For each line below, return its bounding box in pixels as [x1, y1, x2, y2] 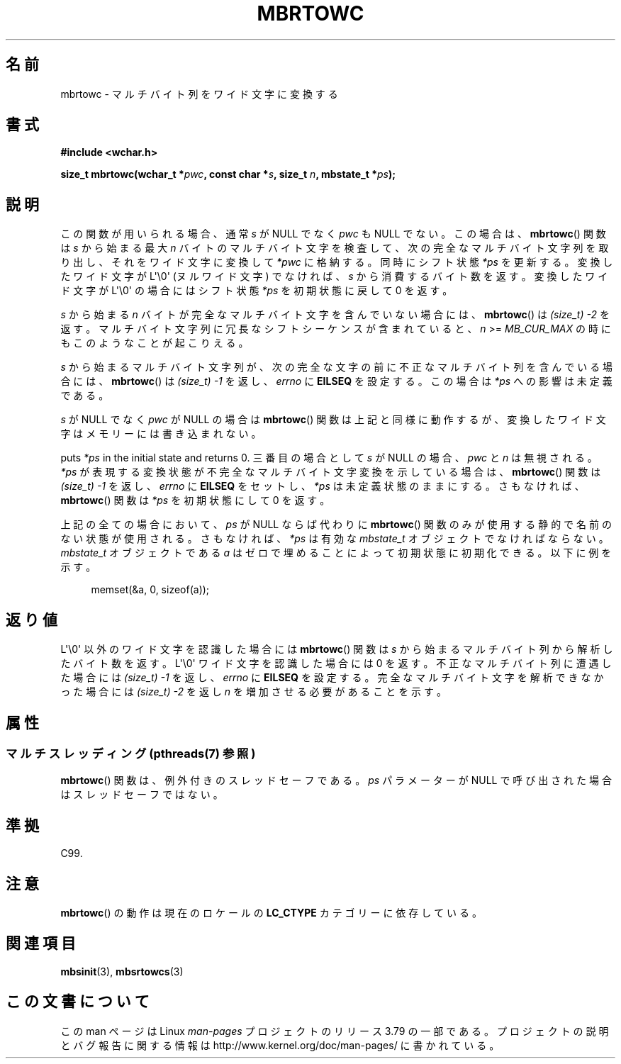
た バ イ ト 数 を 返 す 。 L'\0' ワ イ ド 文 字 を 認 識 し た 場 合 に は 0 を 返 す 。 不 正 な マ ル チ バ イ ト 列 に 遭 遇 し [60, 657, 612, 670]
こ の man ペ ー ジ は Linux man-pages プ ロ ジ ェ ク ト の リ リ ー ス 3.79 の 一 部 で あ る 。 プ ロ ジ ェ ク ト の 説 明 [60, 1024, 609, 1037]
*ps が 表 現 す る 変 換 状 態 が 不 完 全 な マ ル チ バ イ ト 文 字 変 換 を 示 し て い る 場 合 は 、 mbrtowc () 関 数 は [60, 466, 601, 478]
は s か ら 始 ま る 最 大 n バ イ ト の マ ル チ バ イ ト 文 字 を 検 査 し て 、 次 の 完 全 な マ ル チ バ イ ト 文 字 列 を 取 [60, 242, 609, 254]
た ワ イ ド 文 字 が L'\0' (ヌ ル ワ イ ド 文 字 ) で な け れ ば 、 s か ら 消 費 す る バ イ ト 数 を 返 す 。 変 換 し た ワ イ [60, 270, 608, 283]
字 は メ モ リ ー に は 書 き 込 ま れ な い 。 [60, 427, 262, 440]
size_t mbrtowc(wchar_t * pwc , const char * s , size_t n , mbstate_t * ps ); [60, 168, 396, 181]
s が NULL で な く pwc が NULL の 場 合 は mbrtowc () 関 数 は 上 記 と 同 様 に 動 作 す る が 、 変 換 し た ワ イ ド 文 [60, 413, 606, 426]
